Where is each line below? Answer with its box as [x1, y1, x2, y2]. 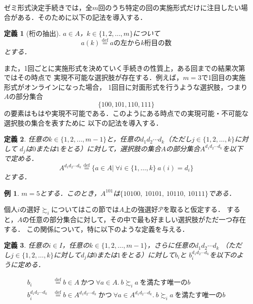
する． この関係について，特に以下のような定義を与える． [4, 224, 189, 234]
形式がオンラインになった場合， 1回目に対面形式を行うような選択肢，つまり [4, 81, 248, 92]
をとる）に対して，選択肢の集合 [59, 143, 161, 153]
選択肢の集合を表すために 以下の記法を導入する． [4, 117, 163, 128]
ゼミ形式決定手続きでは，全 [4, 2, 92, 12]
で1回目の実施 [201, 72, 246, 82]
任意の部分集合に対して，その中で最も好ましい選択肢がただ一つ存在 [29, 214, 246, 224]
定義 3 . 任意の [4, 240, 49, 250]
